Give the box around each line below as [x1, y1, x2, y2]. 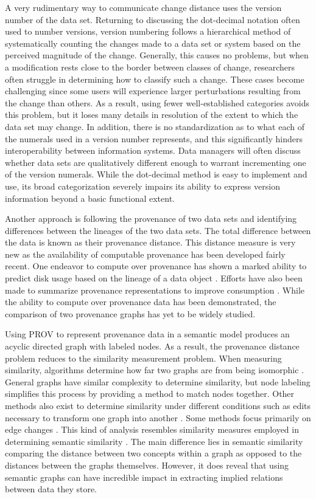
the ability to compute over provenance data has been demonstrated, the [5, 295, 276, 308]
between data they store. [5, 483, 97, 495]
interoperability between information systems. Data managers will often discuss [5, 144, 301, 157]
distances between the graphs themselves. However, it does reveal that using [5, 458, 289, 471]
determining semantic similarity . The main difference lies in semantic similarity [5, 435, 303, 447]
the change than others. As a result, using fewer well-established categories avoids [5, 96, 310, 109]
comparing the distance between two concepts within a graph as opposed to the [5, 447, 302, 459]
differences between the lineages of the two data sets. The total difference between [5, 224, 311, 236]
